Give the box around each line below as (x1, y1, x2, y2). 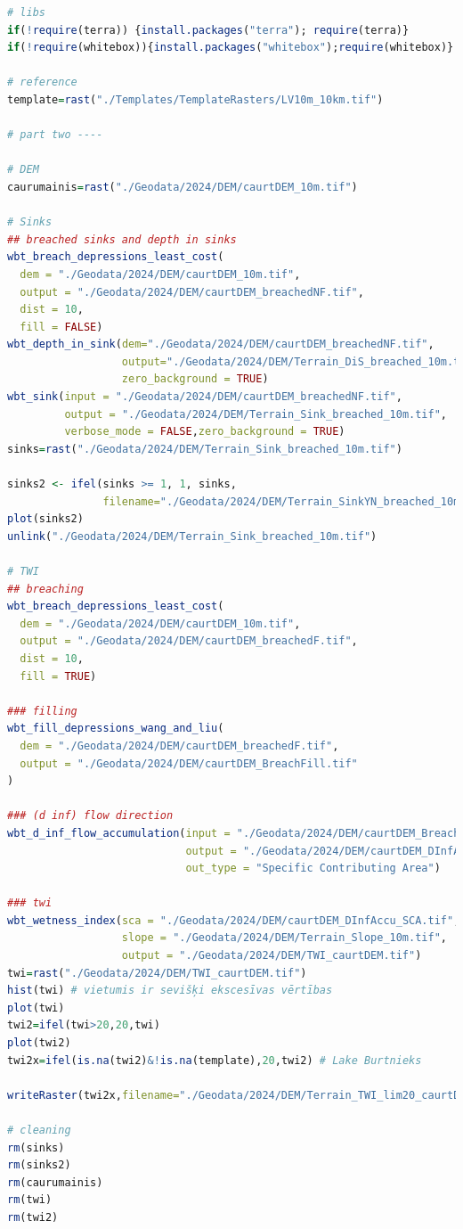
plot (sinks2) (7, 512, 84, 526)
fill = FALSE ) (20, 320, 103, 333)
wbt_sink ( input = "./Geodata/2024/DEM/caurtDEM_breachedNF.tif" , (7, 390, 402, 404)
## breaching (7, 582, 84, 595)
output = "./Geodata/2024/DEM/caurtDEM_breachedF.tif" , (20, 635, 358, 648)
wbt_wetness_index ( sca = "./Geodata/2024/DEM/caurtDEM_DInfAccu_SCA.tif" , (7, 914, 460, 927)
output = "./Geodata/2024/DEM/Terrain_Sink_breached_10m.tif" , (64, 407, 448, 421)
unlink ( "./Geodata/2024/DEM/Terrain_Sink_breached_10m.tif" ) (7, 529, 378, 543)
